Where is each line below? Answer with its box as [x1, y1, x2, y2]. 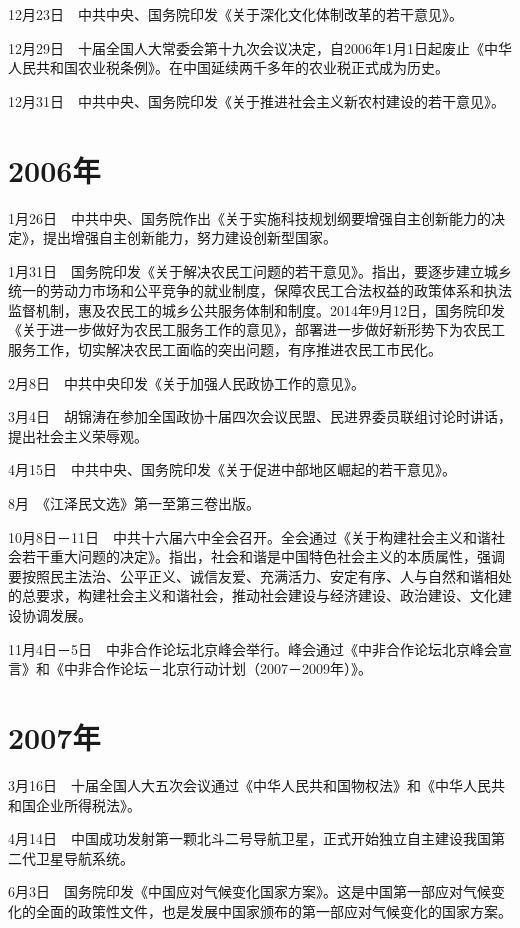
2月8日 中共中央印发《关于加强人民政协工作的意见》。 [8, 372, 365, 393]
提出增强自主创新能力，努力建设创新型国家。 [42, 227, 337, 248]
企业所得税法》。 [35, 794, 141, 815]
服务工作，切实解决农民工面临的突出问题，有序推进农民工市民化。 [8, 339, 442, 360]
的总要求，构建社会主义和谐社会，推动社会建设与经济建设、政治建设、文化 [8, 585, 498, 606]
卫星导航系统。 [35, 847, 134, 868]
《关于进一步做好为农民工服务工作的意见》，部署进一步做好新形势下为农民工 [8, 319, 505, 340]
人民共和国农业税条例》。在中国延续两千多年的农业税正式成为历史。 [8, 57, 449, 78]
